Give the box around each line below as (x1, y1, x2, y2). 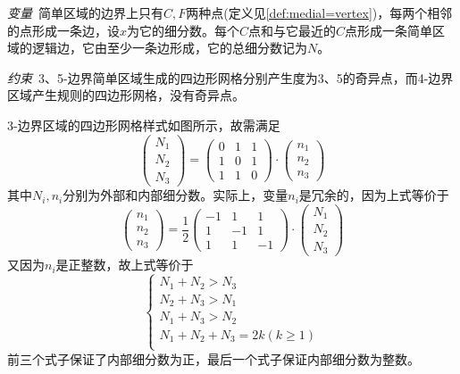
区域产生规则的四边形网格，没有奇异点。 (7, 86, 245, 104)
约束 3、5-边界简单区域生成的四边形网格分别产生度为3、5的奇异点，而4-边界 (7, 68, 454, 87)
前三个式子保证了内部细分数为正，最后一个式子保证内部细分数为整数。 (7, 349, 420, 368)
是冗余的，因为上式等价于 (298, 186, 449, 204)
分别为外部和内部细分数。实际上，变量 (63, 186, 289, 204)
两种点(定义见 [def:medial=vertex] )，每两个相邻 (186, 4, 453, 21)
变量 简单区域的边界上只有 (7, 4, 163, 21)
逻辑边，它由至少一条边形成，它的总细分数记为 (31, 38, 307, 57)
